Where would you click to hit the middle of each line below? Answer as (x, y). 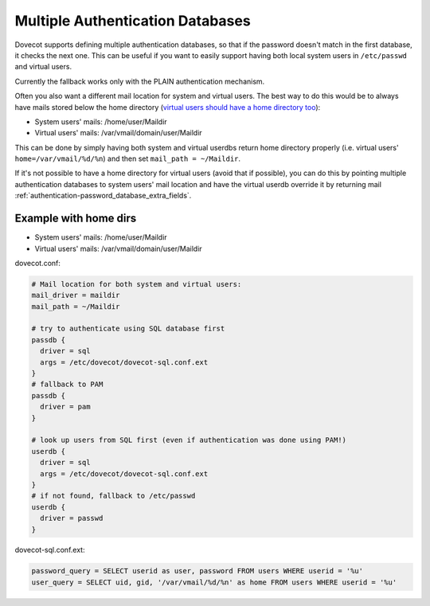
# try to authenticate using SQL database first (128, 329)
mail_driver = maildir (76, 295)
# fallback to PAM (67, 385)
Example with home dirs (76, 219)
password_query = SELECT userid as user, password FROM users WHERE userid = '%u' (197, 571)
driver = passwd (72, 518)
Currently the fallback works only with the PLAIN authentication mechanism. (140, 81)
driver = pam (65, 407)
